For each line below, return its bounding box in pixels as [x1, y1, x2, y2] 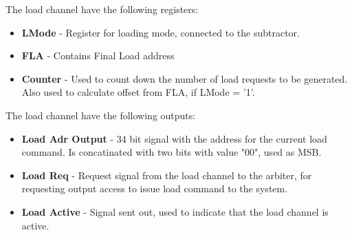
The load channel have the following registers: [5, 2, 199, 16]
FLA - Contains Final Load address [21, 48, 175, 63]
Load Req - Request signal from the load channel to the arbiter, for [21, 167, 312, 182]
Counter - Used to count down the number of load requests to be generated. [21, 71, 348, 85]
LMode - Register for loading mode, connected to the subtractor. [21, 25, 300, 39]
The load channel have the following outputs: [5, 108, 196, 122]
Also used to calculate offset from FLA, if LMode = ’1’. [21, 85, 255, 99]
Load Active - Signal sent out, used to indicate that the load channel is [21, 204, 329, 218]
